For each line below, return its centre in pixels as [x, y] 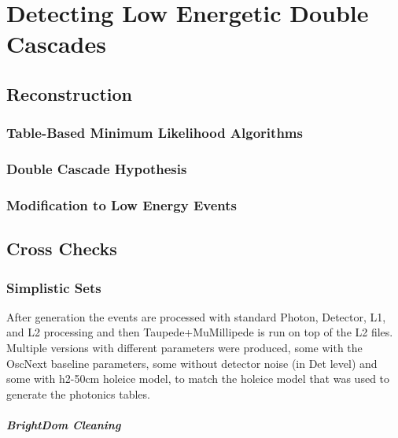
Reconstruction [70, 93]
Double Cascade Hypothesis [97, 169]
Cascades [56, 44]
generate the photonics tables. [78, 393]
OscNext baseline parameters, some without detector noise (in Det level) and [192, 363]
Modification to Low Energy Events [122, 204]
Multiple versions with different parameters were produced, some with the [184, 348]
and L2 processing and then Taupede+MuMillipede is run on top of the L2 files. [200, 332]
